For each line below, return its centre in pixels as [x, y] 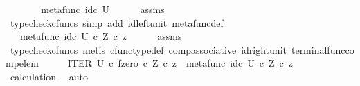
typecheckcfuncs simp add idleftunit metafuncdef [117, 22]
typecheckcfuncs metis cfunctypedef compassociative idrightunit [148, 49]
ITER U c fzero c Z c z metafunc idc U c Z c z [180, 63]
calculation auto [49, 76]
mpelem [22, 63]
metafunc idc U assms [103, 9]
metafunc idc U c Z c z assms [101, 36]
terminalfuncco [323, 49]
